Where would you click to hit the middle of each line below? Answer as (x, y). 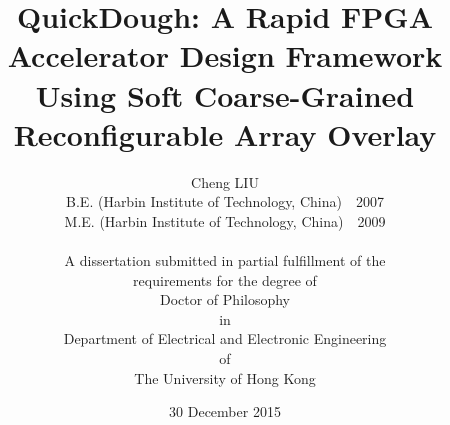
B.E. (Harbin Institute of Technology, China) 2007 (225, 201)
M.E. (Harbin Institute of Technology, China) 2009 (225, 220)
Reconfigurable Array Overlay (225, 133)
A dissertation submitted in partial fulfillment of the (225, 260)
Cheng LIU (225, 181)
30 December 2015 (225, 411)
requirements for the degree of (225, 279)
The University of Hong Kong (225, 377)
